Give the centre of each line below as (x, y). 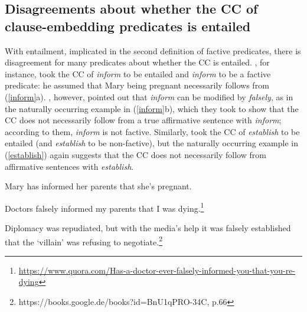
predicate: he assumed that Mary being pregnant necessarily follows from (137, 85)
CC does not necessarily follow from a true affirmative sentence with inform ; (143, 120)
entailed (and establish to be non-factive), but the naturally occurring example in (152, 143)
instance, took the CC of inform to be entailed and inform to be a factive (138, 73)
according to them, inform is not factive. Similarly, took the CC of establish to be (152, 131)
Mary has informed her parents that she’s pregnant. (98, 186)
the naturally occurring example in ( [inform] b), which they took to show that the (152, 108)
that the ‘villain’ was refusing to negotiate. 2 (84, 241)
